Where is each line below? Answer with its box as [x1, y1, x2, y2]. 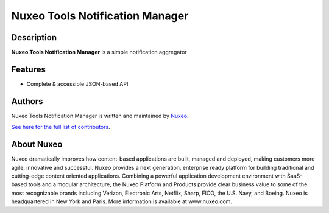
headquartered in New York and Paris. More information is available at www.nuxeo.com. [11, 198, 233, 205]
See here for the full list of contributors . [11, 124, 110, 131]
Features [11, 64, 46, 74]
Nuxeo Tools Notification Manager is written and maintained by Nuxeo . [11, 112, 189, 119]
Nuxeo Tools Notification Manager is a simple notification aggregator [11, 49, 187, 56]
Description [11, 32, 57, 43]
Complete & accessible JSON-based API [26, 80, 129, 88]
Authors [11, 96, 43, 106]
